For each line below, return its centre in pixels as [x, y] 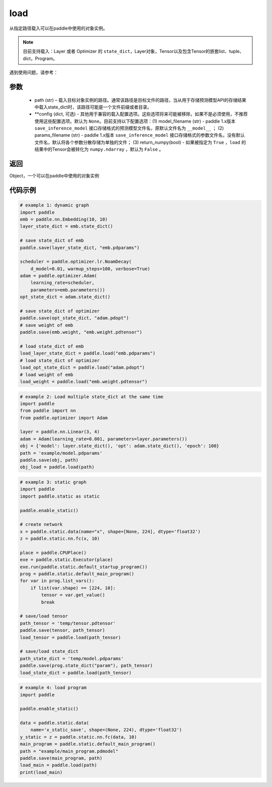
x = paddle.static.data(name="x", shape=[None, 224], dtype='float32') [110, 531]
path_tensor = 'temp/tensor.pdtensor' [68, 623]
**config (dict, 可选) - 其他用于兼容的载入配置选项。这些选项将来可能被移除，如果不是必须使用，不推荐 [141, 114]
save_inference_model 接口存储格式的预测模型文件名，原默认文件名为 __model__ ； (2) [129, 128]
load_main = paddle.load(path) [59, 765]
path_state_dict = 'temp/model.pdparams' [72, 658]
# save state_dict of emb [52, 240]
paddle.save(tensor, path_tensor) [62, 630]
